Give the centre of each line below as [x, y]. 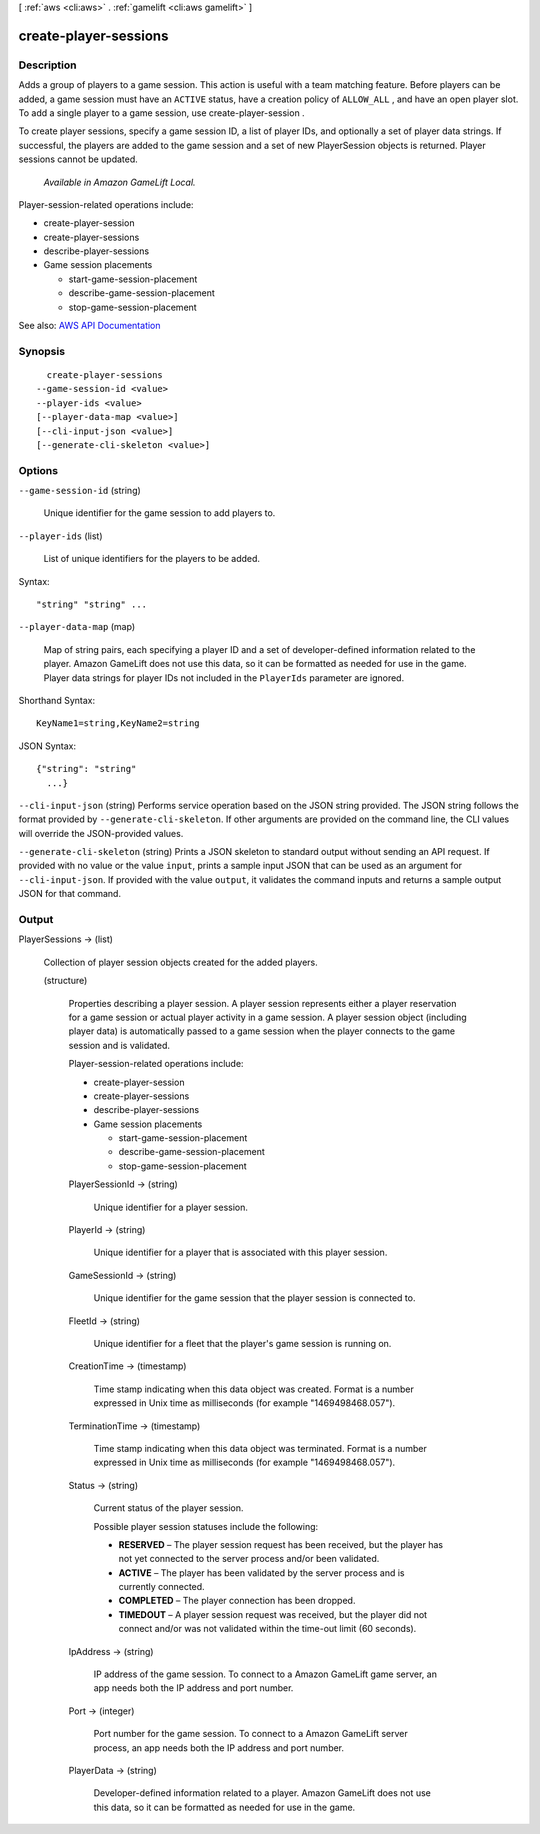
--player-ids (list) [61, 536]
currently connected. [161, 1587]
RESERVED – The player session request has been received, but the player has [281, 1544]
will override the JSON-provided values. [101, 833]
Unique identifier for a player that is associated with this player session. [240, 1252]
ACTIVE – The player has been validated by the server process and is [261, 1572]
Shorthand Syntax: [56, 700]
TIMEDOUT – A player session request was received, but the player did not [273, 1614]
